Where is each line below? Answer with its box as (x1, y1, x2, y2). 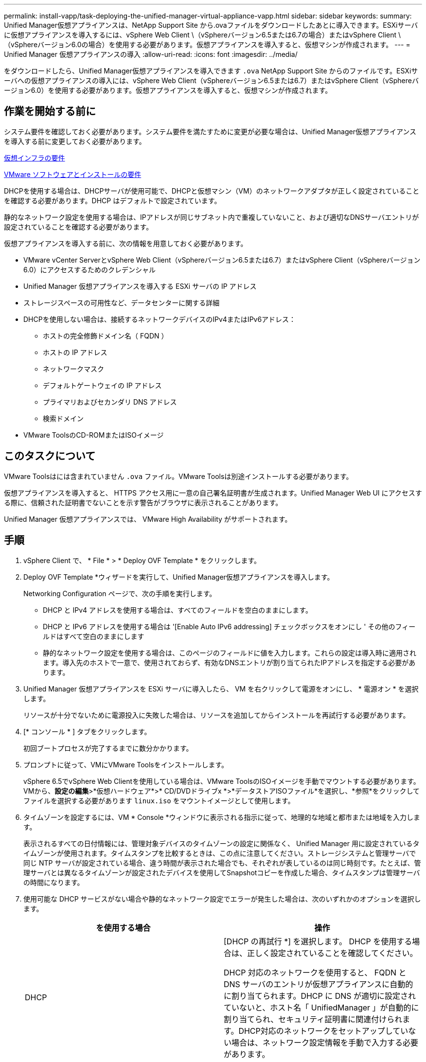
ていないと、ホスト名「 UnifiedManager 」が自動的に (224, 1002, 419, 1012)
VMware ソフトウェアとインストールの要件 (4, 170, 142, 178)
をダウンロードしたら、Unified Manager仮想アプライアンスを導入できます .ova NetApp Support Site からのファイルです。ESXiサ (4, 67, 418, 75)
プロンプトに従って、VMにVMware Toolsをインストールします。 (23, 760, 229, 769)
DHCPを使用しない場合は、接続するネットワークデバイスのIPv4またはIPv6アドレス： (23, 315, 296, 323)
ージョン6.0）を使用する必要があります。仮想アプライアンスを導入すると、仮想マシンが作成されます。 (4, 86, 332, 94)
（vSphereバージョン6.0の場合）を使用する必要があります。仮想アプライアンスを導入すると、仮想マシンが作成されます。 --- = (4, 40, 410, 49)
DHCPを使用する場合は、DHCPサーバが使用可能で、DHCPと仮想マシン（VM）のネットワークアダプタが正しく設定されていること (4, 186, 420, 195)
